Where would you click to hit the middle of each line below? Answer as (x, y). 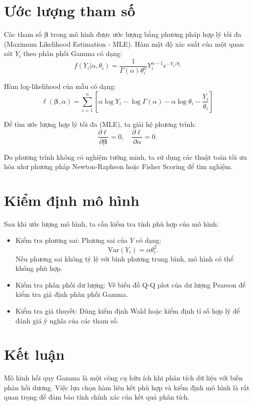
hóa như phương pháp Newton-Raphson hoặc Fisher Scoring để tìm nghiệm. (118, 166)
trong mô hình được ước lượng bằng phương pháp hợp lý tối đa (146, 34)
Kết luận (34, 354)
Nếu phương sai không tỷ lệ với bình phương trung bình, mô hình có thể (125, 258)
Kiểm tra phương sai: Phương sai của (72, 240)
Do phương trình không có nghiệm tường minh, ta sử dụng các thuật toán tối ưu (126, 157)
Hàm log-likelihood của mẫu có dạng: (60, 86)
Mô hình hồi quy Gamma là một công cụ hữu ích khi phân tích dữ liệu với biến (124, 378)
